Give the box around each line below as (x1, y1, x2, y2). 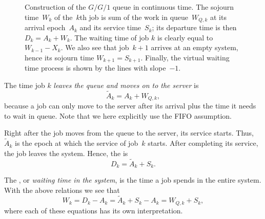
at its (210, 11, 227, 22)
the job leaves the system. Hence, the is (4, 147, 128, 158)
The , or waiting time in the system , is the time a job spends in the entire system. (4, 174, 261, 185)
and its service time (79, 22, 141, 33)
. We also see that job (60, 42, 129, 53)
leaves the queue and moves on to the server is (53, 79, 199, 90)
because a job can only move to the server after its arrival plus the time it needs (4, 100, 256, 111)
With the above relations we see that (4, 184, 120, 195)
